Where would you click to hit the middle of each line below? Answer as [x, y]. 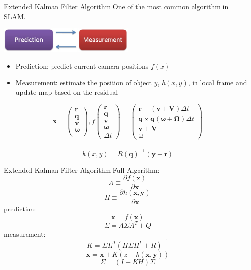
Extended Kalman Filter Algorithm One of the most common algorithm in [116, 6]
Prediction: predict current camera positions [82, 66]
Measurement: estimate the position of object [84, 82]
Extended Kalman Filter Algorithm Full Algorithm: [82, 169]
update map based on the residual [67, 92]
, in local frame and [217, 82]
